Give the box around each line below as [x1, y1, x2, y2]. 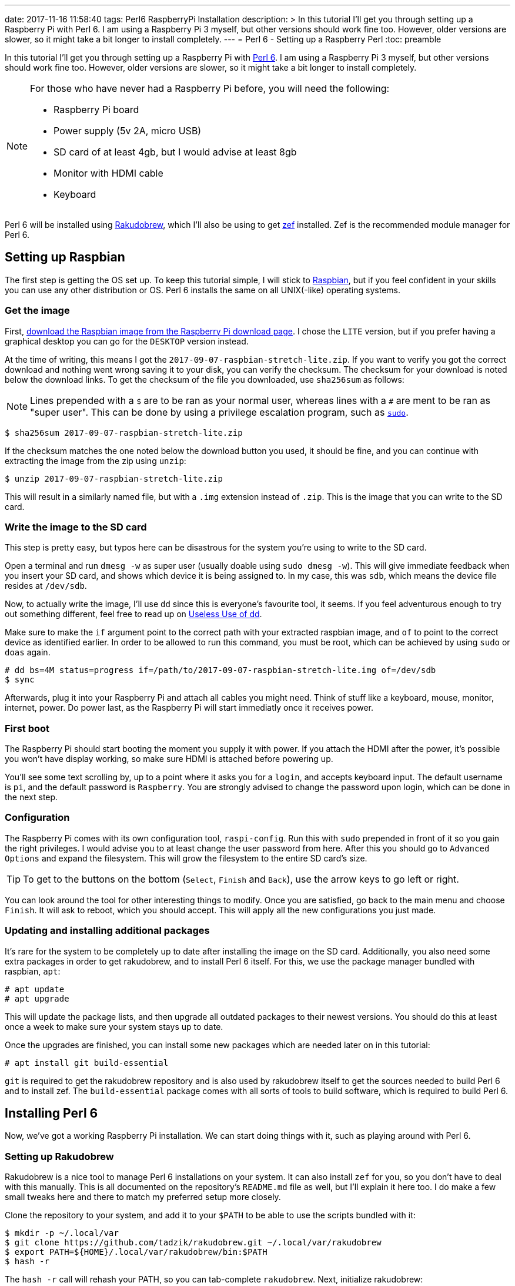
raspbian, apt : [5, 966, 61, 976]
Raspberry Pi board [53, 104, 139, 115]
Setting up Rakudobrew [5, 1150, 114, 1162]
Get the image [5, 304, 70, 317]
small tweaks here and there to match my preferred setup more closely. [5, 1192, 281, 1202]
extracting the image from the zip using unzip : [5, 455, 186, 466]
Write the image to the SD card [5, 521, 147, 533]
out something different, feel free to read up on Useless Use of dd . [5, 609, 262, 619]
